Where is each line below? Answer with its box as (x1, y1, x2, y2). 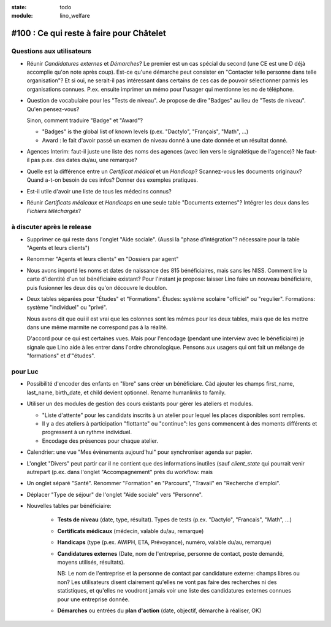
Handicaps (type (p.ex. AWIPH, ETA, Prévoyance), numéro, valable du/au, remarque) (57, 539, 272, 546)
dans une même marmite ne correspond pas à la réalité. (26, 324, 168, 331)
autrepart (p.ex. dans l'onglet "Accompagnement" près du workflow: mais (26, 468, 213, 475)
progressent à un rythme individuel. (42, 429, 132, 436)
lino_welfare (59, 12, 90, 20)
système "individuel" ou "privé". (26, 304, 107, 311)
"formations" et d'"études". (26, 352, 96, 359)
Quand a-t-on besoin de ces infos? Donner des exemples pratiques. (26, 176, 199, 184)
